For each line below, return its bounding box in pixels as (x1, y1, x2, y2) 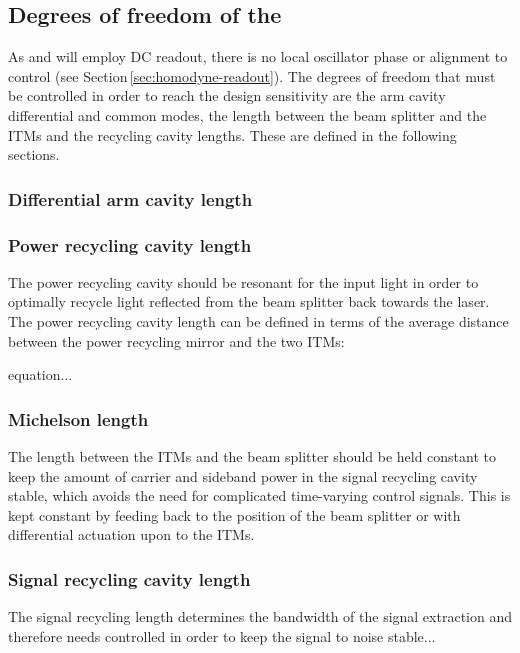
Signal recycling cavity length (8, 566, 251, 591)
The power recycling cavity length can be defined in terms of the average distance (8, 311, 509, 332)
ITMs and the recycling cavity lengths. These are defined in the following (8, 124, 457, 145)
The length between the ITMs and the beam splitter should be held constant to (8, 446, 497, 467)
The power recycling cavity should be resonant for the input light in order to (8, 271, 479, 292)
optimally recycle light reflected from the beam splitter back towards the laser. (8, 291, 490, 312)
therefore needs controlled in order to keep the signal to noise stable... (8, 625, 436, 646)
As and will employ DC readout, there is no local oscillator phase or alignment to (8, 46, 508, 67)
